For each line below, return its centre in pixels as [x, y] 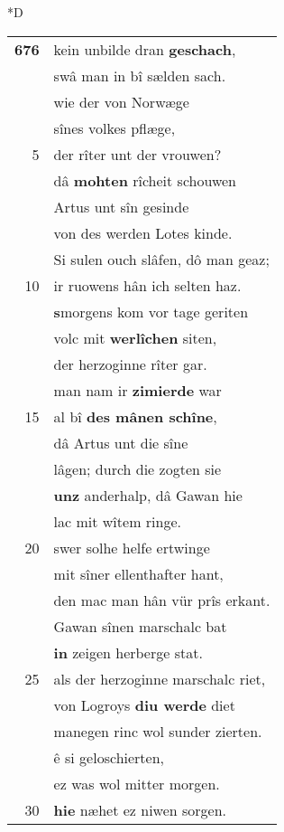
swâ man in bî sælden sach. [140, 75]
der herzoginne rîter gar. [130, 364]
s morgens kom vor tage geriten [151, 311]
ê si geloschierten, [109, 757]
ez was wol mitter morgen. [137, 783]
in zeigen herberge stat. [128, 652]
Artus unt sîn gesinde [121, 206]
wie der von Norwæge [121, 101]
